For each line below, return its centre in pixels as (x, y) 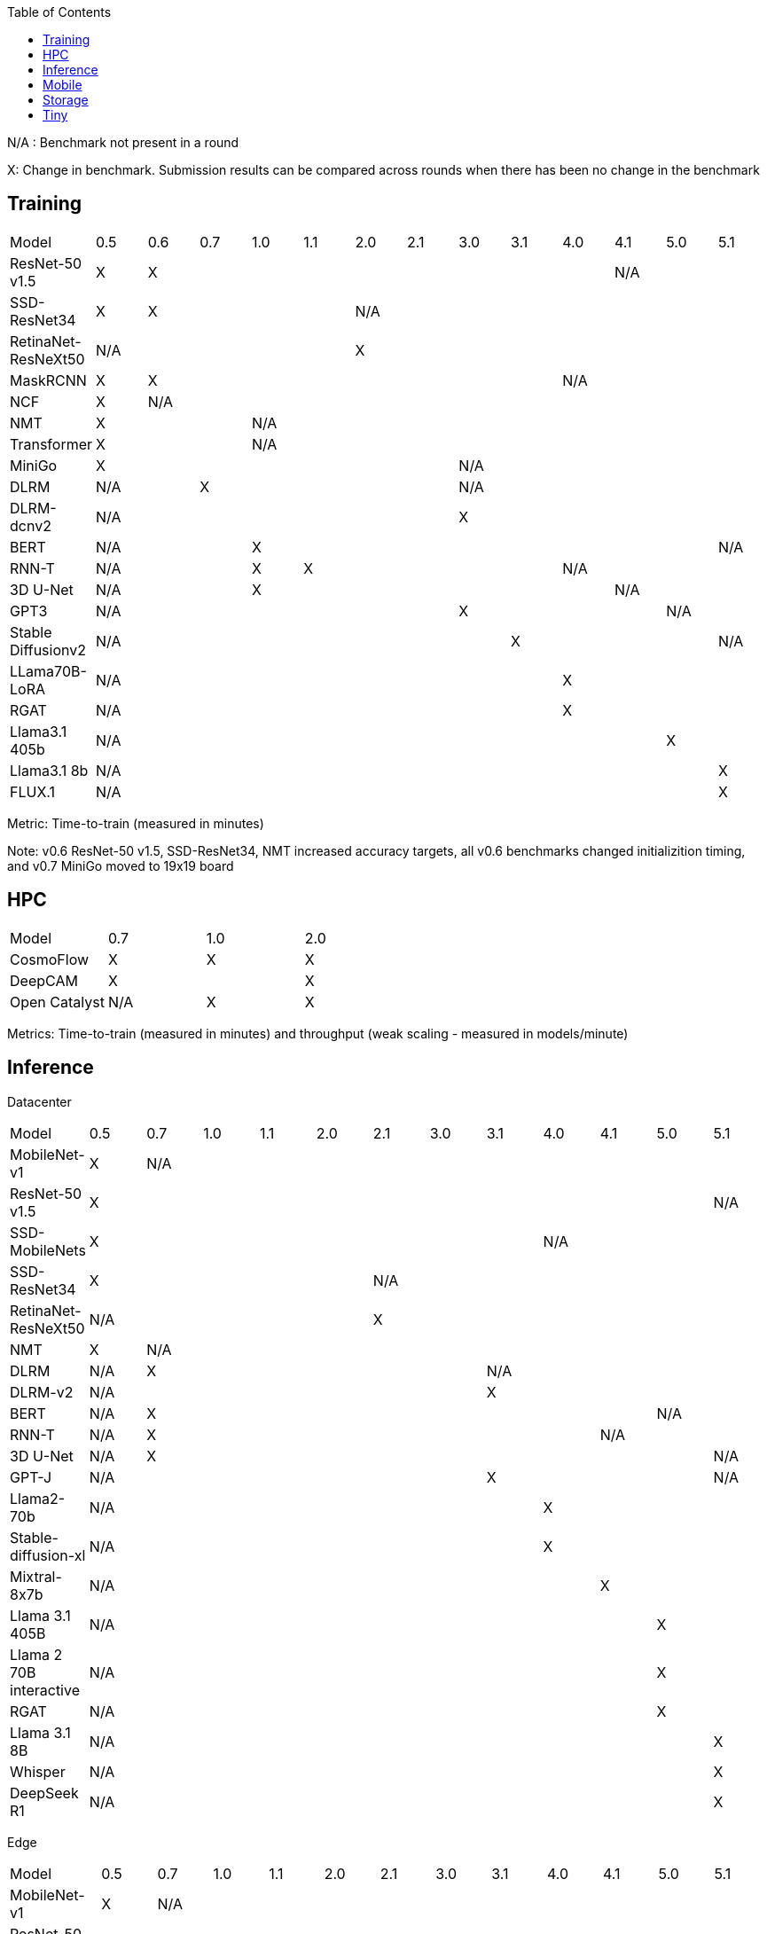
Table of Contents (59, 12)
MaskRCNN (48, 380)
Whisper (38, 1771)
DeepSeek (44, 1793)
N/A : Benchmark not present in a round (123, 142)
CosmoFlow (50, 959)
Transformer (51, 444)
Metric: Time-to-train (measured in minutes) (136, 823)
